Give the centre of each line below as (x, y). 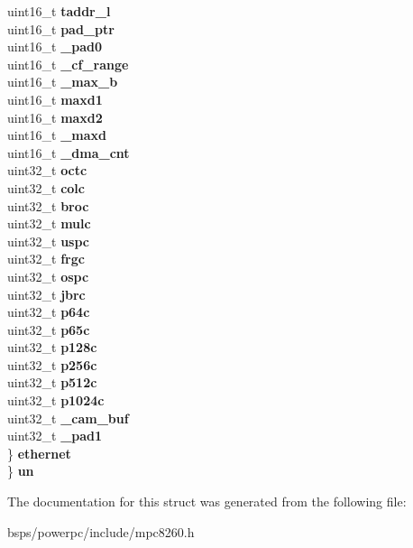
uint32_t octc (47, 170)
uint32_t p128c (52, 347)
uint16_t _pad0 (55, 46)
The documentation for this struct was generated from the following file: (207, 502)
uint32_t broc (48, 205)
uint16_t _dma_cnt (69, 152)
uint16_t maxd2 (55, 117)
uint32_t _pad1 (55, 436)
